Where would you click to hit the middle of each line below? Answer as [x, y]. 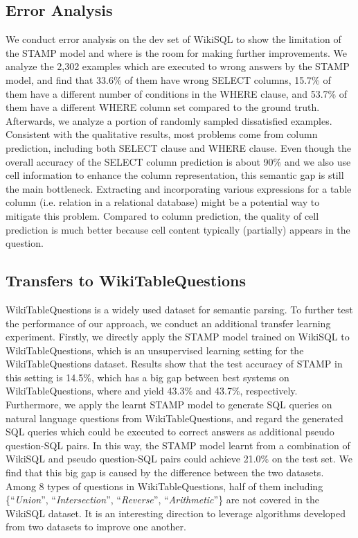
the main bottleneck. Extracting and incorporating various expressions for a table [179, 188]
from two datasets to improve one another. [96, 527]
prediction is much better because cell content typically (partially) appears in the [178, 229]
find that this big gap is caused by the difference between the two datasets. [165, 472]
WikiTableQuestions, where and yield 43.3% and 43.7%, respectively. [152, 391]
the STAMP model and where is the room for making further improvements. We [176, 52]
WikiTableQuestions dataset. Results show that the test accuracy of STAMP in [174, 364]
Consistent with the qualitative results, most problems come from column [162, 134]
